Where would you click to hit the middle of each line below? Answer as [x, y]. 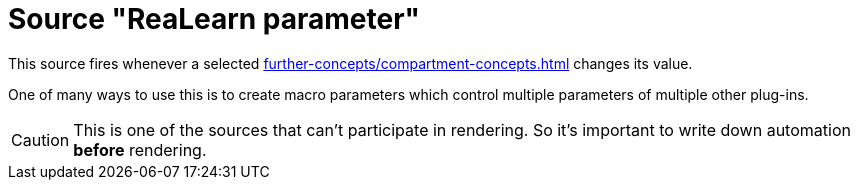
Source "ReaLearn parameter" [214, 19]
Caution [40, 139]
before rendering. [140, 149]
